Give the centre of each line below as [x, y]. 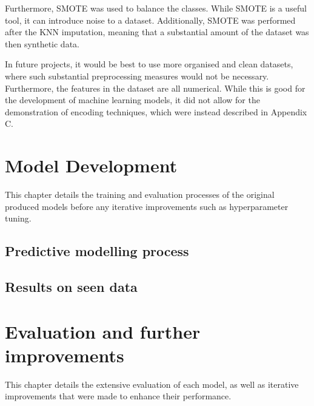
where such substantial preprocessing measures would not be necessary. [137, 76]
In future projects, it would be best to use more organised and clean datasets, [149, 64]
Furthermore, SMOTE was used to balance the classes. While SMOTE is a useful [156, 8]
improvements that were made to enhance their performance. [118, 396]
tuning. [18, 218]
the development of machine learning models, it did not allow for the [132, 100]
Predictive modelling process [97, 251]
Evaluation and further [103, 331]
